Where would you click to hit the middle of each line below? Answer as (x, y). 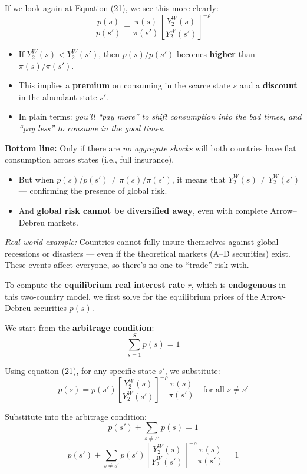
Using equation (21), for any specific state (80, 370)
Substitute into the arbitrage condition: (76, 416)
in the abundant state (58, 96)
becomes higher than (216, 54)
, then (109, 54)
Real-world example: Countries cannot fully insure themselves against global (142, 242)
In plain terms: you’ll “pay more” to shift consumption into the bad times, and (160, 116)
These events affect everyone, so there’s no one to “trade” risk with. (127, 265)
